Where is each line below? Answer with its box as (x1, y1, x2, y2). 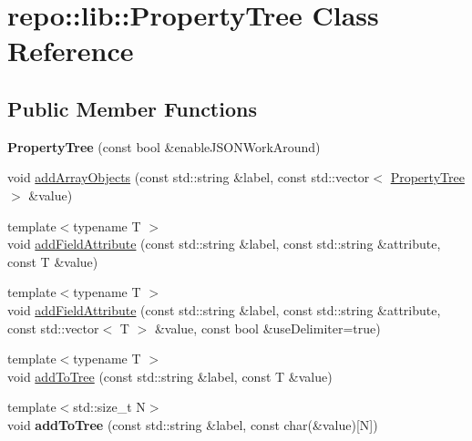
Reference (7, 32, 134, 69)
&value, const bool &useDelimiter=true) (154, 318, 381, 337)
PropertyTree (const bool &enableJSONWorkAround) (7, 137, 321, 156)
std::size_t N (73, 397, 146, 416)
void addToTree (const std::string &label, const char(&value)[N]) (7, 415, 378, 434)
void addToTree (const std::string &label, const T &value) (7, 366, 333, 385)
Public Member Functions (7, 94, 257, 122)
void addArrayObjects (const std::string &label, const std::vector (7, 168, 370, 187)
